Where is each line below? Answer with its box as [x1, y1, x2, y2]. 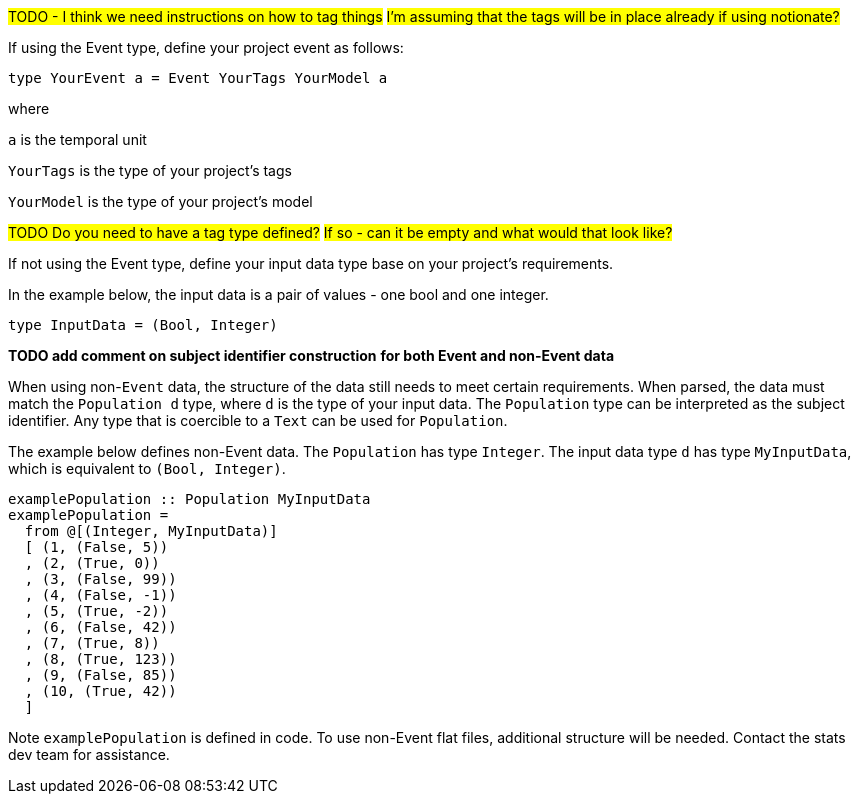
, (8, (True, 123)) [24, 651, 177, 667]
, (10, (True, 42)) [24, 683, 177, 699]
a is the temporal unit [8, 131, 147, 148]
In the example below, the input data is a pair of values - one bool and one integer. [8, 286, 549, 303]
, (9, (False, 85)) [24, 667, 177, 683]
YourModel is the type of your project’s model [8, 193, 313, 210]
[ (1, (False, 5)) [24, 539, 169, 555]
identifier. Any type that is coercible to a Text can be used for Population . [8, 412, 508, 429]
